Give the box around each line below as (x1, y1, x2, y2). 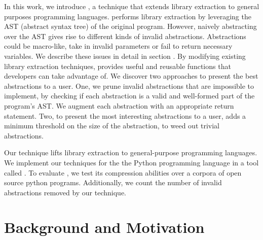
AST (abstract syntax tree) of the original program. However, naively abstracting (4, 21, 257, 31)
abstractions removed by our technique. (4, 187, 126, 197)
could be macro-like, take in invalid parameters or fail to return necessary (4, 41, 233, 51)
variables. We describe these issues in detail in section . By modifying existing (4, 50, 246, 61)
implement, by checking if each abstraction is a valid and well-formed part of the (4, 90, 255, 101)
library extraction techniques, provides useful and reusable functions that (4, 60, 231, 71)
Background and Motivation (4, 217, 205, 237)
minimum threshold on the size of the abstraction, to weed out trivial (4, 120, 220, 131)
